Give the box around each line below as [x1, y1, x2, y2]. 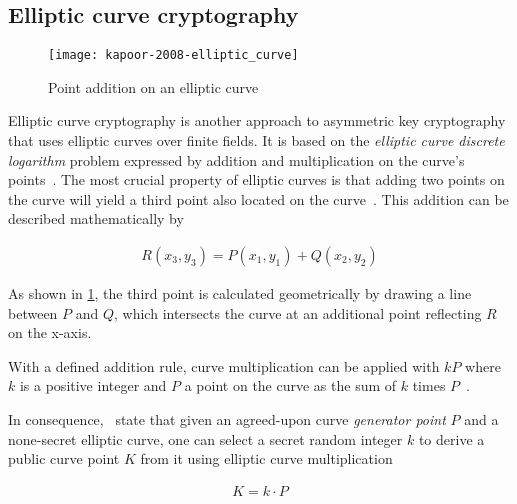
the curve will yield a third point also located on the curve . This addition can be [8, 188, 509, 209]
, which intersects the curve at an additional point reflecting [114, 302, 482, 323]
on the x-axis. [8, 322, 92, 343]
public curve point [8, 448, 120, 469]
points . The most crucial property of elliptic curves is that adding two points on [8, 169, 505, 190]
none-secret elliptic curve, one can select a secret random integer [8, 428, 403, 449]
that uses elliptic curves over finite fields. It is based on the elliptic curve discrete [8, 130, 505, 151]
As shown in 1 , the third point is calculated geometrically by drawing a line [8, 283, 472, 304]
